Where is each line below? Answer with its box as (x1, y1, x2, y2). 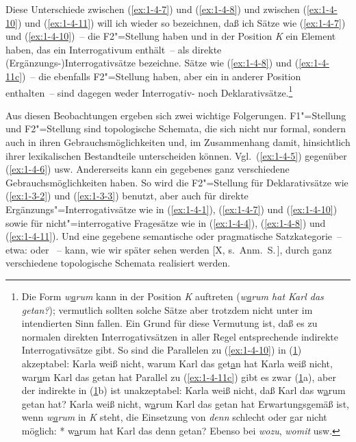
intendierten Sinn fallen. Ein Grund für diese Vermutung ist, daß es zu (21, 316, 318, 330)
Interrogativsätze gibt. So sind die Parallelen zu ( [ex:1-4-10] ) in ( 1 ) (21, 343, 302, 357)
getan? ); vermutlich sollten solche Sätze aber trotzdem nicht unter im (21, 302, 313, 317)
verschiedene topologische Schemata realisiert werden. (5, 256, 231, 270)
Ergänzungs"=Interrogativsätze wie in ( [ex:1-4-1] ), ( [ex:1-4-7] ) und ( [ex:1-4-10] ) (5, 201, 338, 216)
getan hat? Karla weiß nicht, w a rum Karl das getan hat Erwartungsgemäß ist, (21, 396, 349, 410)
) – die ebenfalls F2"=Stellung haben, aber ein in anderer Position (22, 69, 301, 83)
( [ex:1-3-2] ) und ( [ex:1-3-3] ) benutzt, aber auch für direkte (5, 188, 249, 203)
